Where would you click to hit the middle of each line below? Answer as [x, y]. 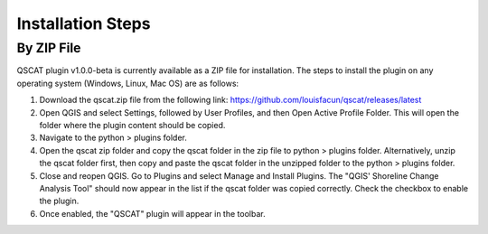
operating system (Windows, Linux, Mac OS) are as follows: [128, 83]
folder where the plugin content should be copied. [132, 125]
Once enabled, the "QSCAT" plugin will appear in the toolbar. [152, 213]
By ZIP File [49, 48]
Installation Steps [84, 23]
